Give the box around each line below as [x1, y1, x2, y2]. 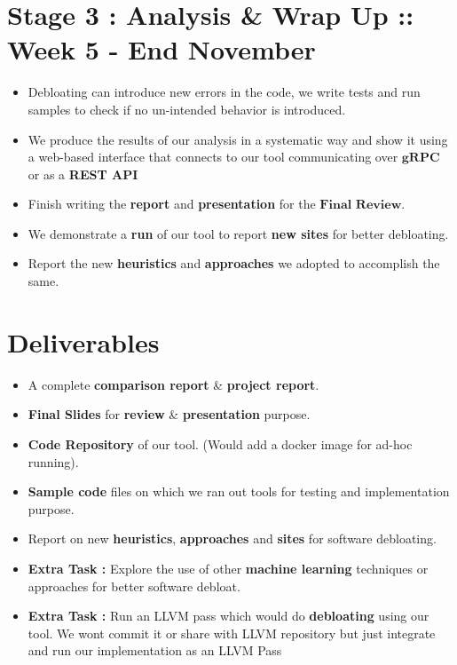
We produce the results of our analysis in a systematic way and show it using [28, 130, 448, 148]
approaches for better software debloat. [28, 576, 240, 595]
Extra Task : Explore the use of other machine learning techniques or [28, 558, 429, 577]
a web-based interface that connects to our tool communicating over [28, 147, 398, 166]
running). [28, 452, 79, 471]
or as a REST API [28, 164, 138, 183]
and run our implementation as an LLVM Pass [28, 641, 282, 660]
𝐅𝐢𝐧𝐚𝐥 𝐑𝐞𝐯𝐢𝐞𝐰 [319, 199, 402, 212]
